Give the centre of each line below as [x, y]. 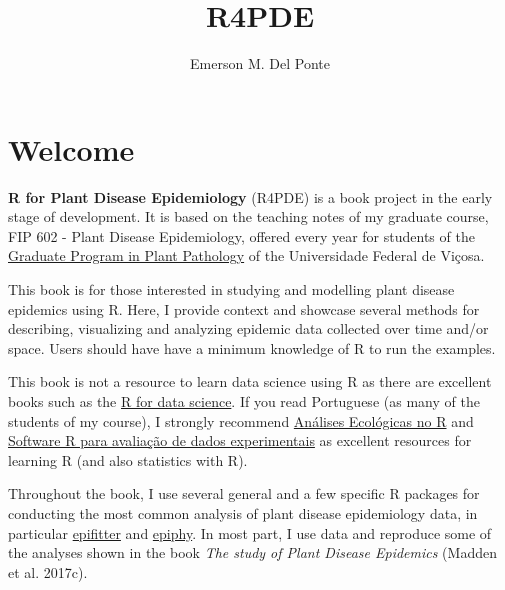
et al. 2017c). [48, 571]
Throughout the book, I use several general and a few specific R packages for [244, 493]
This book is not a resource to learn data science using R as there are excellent [250, 381]
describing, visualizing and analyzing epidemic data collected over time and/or [248, 328]
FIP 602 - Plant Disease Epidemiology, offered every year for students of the [241, 235]
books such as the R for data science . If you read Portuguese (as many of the [244, 401]
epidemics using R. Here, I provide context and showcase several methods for [244, 308]
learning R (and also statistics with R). [128, 459]
